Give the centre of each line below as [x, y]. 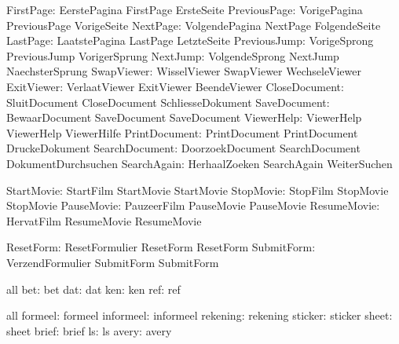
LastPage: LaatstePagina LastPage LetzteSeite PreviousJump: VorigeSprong [190, 40]
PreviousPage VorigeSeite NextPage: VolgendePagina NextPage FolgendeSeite [194, 25]
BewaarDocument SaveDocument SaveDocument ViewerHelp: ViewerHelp [184, 117]
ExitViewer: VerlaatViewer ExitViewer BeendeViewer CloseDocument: [175, 86]
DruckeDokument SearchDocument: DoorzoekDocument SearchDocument [183, 148]
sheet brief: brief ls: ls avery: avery [89, 330]
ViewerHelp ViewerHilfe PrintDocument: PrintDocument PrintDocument [182, 132]
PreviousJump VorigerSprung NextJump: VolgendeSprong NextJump [173, 55]
